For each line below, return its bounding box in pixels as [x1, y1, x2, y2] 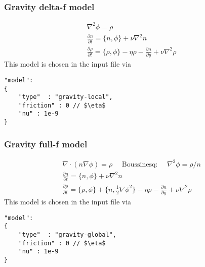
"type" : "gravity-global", [18, 231, 116, 238]
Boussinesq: [121, 161, 158, 168]
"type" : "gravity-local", [18, 93, 113, 101]
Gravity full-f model [4, 137, 88, 150]
